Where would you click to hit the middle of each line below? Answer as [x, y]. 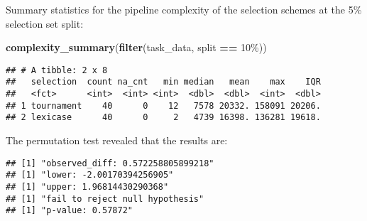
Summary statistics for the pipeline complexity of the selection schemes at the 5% [184, 9]
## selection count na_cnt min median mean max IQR [163, 82]
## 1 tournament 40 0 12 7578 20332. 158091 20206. [163, 106]
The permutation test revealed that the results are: [117, 140]
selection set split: [45, 23]
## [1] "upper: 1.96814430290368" [87, 187]
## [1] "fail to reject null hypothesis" [105, 199]
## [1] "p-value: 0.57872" [69, 211]
